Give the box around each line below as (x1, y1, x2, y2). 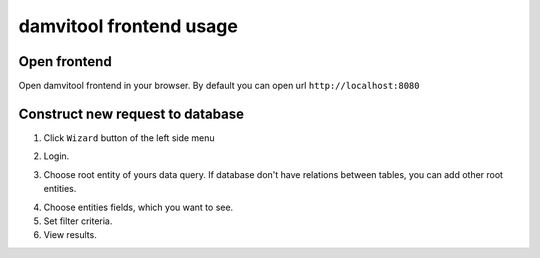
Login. (43, 150, 70, 162)
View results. (43, 229, 97, 241)
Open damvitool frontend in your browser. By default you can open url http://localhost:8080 (18, 80, 420, 92)
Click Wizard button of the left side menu (43, 131, 215, 144)
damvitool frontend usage (18, 15, 239, 37)
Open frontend (18, 53, 112, 70)
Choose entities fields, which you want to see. (43, 201, 234, 213)
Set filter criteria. (43, 215, 113, 227)
